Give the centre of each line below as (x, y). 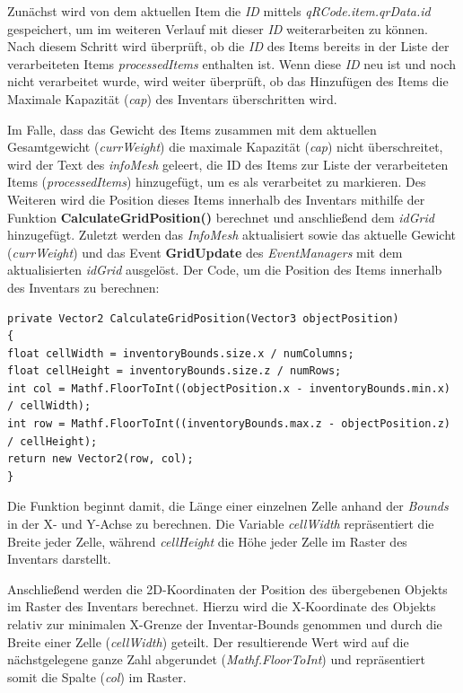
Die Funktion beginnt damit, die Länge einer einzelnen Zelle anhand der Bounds (228, 506)
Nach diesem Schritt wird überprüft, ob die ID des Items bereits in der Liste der (228, 46)
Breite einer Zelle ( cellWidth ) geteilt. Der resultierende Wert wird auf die (208, 641)
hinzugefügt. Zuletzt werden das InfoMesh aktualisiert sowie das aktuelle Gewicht (232, 235)
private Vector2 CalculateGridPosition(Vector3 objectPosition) (203, 318)
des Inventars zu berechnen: (83, 287)
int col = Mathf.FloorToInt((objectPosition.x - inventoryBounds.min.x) (229, 388)
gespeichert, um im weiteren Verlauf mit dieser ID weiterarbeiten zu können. (218, 28)
